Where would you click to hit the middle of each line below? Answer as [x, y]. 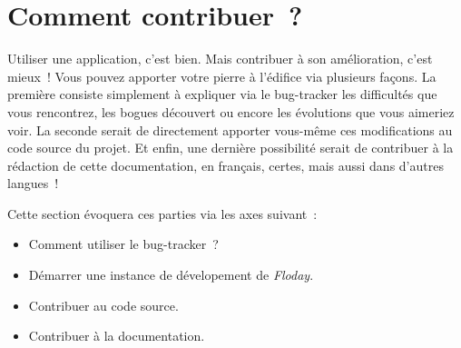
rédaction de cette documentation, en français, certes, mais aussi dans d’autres [226, 165]
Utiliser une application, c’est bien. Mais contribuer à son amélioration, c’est [220, 59]
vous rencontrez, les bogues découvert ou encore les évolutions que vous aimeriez [231, 111]
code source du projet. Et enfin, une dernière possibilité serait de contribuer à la [230, 148]
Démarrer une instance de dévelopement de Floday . [171, 275]
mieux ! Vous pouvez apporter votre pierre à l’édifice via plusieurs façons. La [222, 76]
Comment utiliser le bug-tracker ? [123, 244]
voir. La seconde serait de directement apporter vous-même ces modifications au [230, 129]
